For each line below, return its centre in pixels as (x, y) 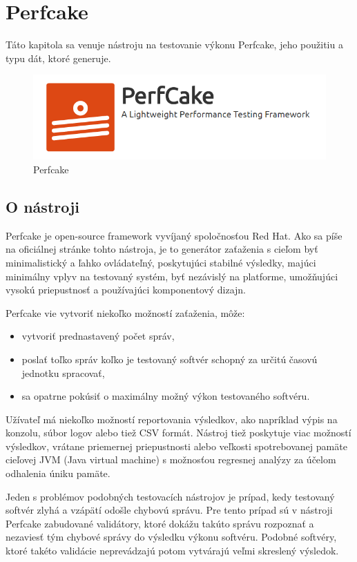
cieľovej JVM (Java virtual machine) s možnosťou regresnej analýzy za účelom (171, 459)
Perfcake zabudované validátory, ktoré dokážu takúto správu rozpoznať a (160, 523)
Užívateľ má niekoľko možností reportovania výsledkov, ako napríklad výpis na (172, 419)
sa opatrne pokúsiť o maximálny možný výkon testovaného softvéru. (166, 396)
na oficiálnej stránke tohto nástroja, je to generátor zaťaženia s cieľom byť (162, 249)
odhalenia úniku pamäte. (58, 473)
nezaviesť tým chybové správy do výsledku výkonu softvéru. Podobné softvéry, (171, 537)
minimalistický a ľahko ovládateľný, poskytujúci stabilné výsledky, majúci (161, 262)
